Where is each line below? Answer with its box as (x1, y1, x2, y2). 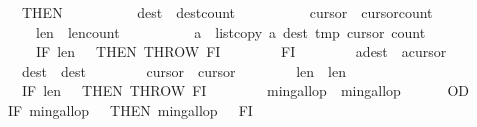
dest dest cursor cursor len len (21, 60, 347, 81)
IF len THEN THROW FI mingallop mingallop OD (21, 80, 470, 101)
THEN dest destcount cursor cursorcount (21, 2, 433, 22)
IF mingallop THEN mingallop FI (7, 99, 253, 120)
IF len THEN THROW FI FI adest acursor (35, 41, 447, 62)
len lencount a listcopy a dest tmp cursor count (35, 21, 426, 42)
